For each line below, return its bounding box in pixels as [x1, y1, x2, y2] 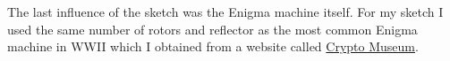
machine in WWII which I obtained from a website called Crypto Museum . [7, 37, 419, 56]
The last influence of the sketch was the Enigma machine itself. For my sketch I [7, 3, 444, 21]
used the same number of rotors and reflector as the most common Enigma [7, 19, 418, 38]
